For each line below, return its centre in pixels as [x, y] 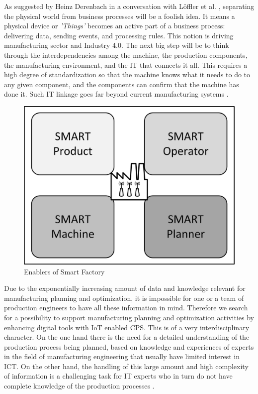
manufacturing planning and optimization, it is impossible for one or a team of [124, 298]
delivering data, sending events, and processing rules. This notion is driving [119, 35]
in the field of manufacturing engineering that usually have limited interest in [122, 356]
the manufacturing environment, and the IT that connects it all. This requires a [126, 65]
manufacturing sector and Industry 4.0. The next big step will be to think [117, 45]
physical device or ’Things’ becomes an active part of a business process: [115, 26]
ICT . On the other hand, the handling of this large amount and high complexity [126, 366]
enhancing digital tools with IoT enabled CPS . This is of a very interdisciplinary [127, 327]
